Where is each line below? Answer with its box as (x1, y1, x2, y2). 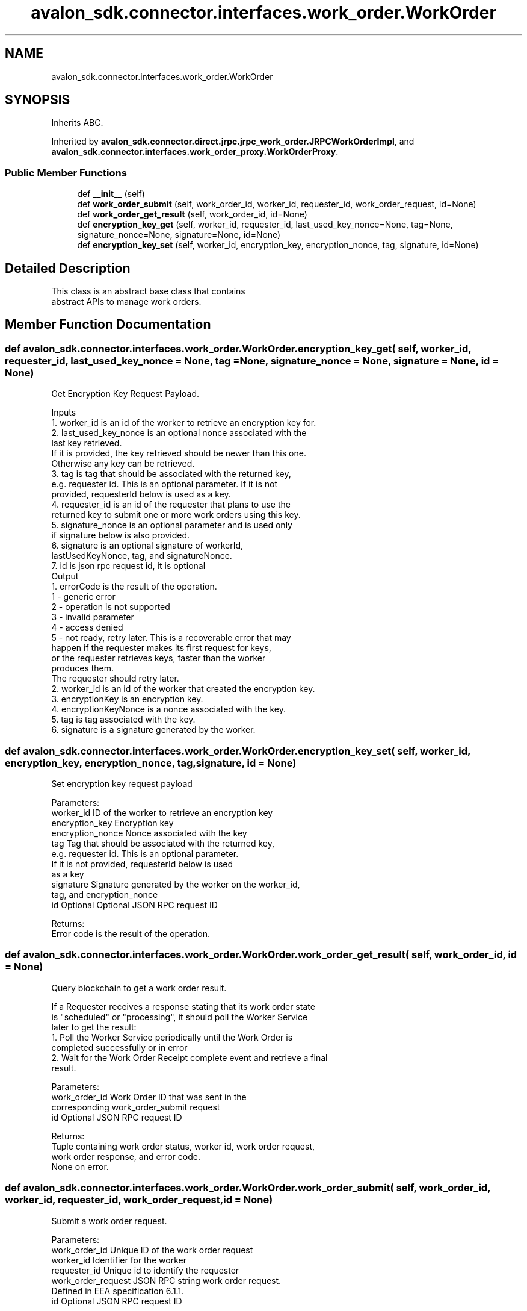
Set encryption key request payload (51, 779, 193, 789)
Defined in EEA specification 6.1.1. (51, 1285, 184, 1296)
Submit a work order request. (51, 1215, 167, 1226)
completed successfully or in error (51, 1042, 188, 1053)
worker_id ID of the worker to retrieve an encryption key (51, 808, 273, 818)
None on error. (51, 1161, 109, 1172)
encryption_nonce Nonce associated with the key (51, 828, 247, 838)
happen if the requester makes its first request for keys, (51, 643, 271, 653)
